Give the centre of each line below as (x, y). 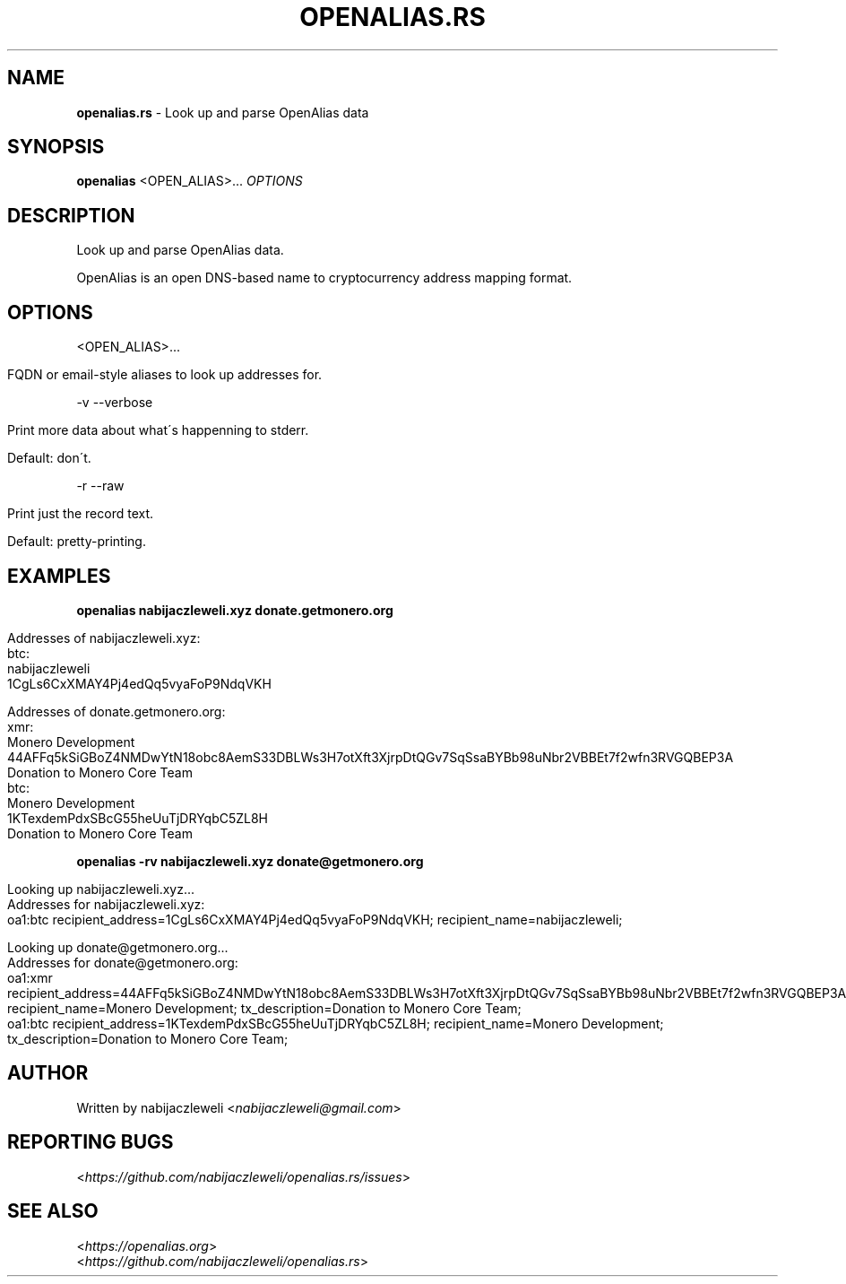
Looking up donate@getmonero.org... (118, 947)
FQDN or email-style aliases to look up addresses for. (165, 375)
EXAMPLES (59, 576)
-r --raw (100, 486)
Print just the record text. (81, 514)
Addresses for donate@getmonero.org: (123, 962)
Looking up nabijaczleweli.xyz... (101, 889)
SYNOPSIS (56, 147)
